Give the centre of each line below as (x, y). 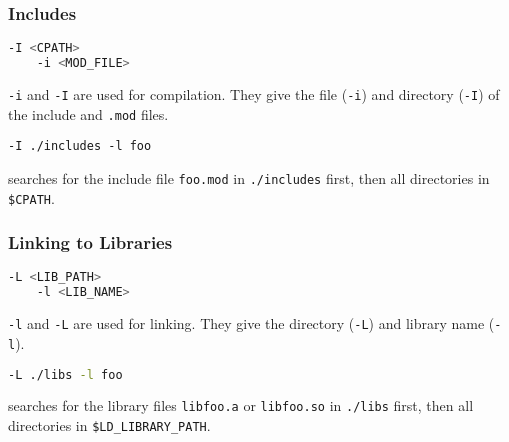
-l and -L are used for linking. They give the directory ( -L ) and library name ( (251, 323)
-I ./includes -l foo (80, 146)
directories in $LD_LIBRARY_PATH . (109, 425)
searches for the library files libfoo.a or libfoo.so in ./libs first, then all (241, 405)
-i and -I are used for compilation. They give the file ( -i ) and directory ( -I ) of (254, 93)
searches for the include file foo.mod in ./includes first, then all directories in (249, 177)
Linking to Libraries (90, 242)
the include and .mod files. (88, 113)
